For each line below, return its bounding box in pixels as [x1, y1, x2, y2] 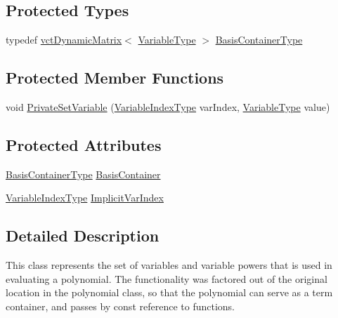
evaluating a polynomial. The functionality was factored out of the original [6, 271, 327, 286]
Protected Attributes [6, 133, 162, 155]
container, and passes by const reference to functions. [6, 298, 235, 313]
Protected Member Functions [6, 67, 224, 88]
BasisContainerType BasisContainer [6, 166, 161, 181]
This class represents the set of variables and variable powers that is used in [6, 258, 332, 272]
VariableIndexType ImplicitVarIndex [6, 190, 164, 205]
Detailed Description [6, 225, 160, 246]
